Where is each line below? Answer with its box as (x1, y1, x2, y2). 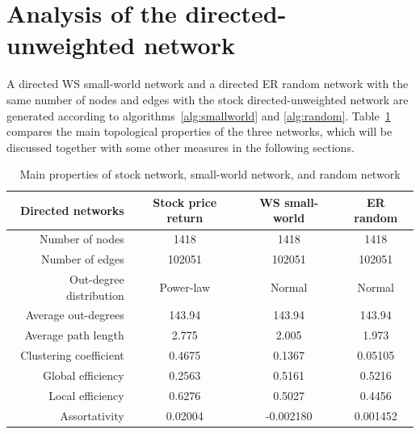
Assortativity (60, 407, 124, 423)
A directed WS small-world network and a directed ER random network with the (6, 75, 409, 92)
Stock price (153, 193, 217, 210)
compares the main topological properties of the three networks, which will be (6, 123, 393, 140)
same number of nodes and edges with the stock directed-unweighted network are (6, 91, 409, 107)
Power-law (159, 278, 210, 295)
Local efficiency (48, 386, 124, 403)
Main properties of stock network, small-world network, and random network (19, 166, 401, 183)
